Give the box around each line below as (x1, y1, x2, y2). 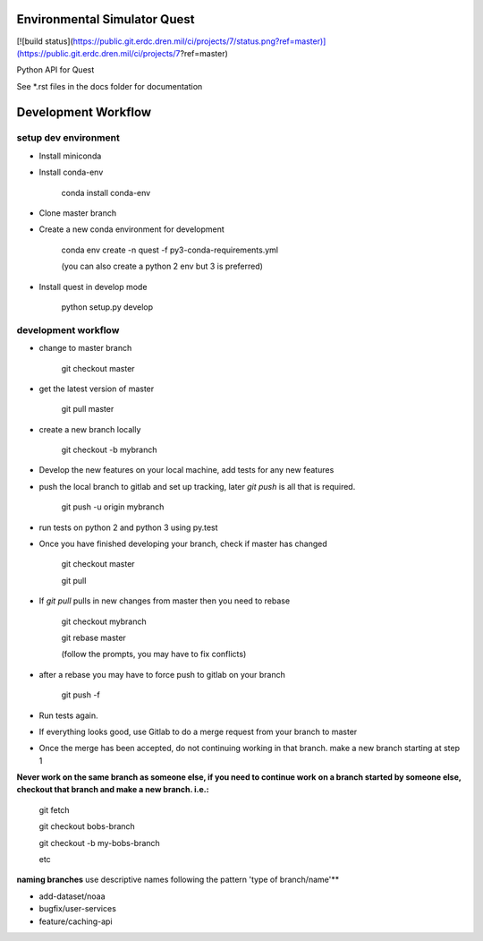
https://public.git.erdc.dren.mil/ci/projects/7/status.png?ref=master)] (72, 36, 326, 47)
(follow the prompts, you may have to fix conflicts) (61, 649, 247, 660)
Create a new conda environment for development (38, 224, 225, 235)
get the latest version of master (38, 383, 155, 394)
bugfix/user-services (38, 903, 116, 914)
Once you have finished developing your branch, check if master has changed (38, 538, 328, 550)
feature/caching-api (38, 916, 113, 927)
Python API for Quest (16, 64, 95, 75)
